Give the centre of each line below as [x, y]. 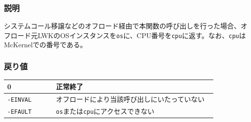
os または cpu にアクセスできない [105, 111]
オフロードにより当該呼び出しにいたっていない [130, 99]
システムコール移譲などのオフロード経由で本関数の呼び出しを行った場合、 [122, 26]
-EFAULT [20, 112]
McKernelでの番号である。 [45, 45]
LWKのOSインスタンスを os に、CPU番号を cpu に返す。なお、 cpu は [142, 35]
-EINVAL [20, 100]
